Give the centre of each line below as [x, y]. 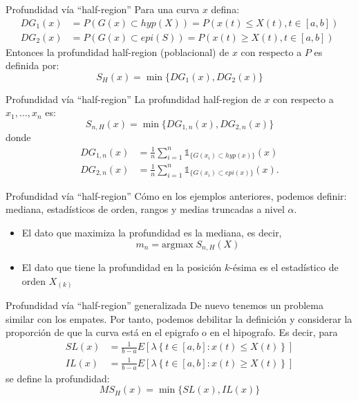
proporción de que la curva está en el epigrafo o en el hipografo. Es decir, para [172, 332]
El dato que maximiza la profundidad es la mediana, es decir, [152, 232]
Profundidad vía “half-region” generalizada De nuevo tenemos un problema [164, 305]
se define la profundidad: [58, 378]
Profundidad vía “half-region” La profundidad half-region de [133, 99]
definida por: [32, 65]
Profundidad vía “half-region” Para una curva [103, 9]
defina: [225, 9]
